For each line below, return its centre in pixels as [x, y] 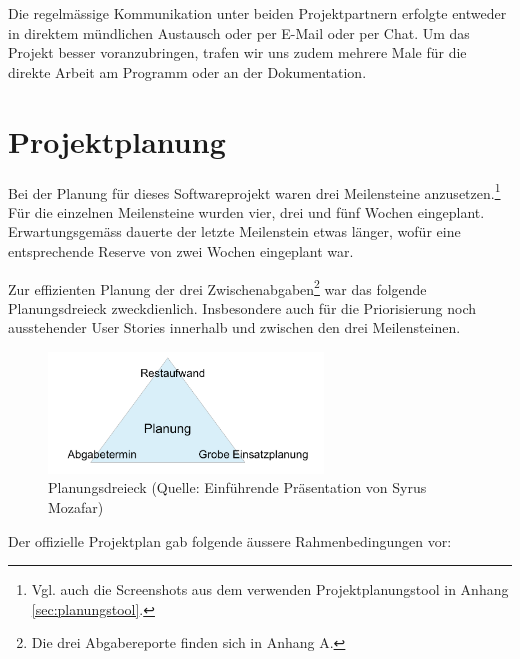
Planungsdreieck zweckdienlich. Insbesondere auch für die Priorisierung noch [242, 307]
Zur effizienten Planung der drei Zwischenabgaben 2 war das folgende [217, 287]
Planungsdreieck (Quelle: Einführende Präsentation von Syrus [237, 487]
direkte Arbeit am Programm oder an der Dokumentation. [187, 71]
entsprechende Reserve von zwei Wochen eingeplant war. [181, 250]
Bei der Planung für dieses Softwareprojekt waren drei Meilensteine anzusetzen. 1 [254, 191]
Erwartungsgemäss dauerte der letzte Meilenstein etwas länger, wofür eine [234, 231]
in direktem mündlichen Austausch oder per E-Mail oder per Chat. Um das [239, 32]
